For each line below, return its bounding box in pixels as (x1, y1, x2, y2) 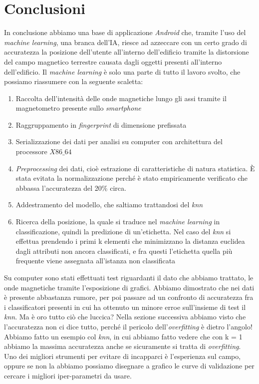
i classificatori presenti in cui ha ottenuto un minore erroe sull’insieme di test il (4, 301, 246, 312)
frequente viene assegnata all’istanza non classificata (15, 255, 176, 266)
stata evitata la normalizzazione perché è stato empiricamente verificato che (15, 173, 248, 183)
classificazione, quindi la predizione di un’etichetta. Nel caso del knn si (15, 226, 231, 236)
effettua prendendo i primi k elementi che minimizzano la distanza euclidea (15, 236, 245, 246)
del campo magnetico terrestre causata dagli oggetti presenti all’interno (4, 56, 222, 67)
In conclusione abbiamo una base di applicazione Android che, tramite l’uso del (4, 27, 246, 38)
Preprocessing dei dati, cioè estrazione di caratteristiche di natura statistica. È (15, 163, 255, 173)
